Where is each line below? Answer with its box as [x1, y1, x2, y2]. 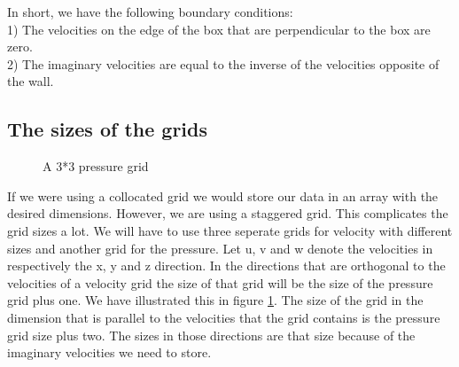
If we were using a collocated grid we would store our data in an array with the [7, 186, 439, 205]
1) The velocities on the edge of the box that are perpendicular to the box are [7, 20, 431, 38]
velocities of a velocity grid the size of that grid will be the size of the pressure [7, 273, 433, 292]
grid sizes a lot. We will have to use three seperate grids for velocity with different [7, 221, 453, 239]
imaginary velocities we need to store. [7, 343, 212, 362]
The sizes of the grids [7, 115, 208, 143]
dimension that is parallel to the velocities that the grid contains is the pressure [7, 308, 440, 326]
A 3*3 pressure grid [43, 157, 149, 176]
